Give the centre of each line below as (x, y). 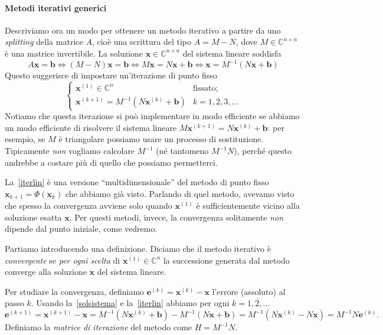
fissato (204, 88)
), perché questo (263, 151)
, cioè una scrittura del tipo (142, 42)
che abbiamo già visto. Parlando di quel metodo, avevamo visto (180, 193)
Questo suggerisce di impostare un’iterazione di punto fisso (111, 75)
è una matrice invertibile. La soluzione (74, 53)
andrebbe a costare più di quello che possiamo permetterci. (111, 162)
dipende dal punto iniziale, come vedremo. (81, 229)
